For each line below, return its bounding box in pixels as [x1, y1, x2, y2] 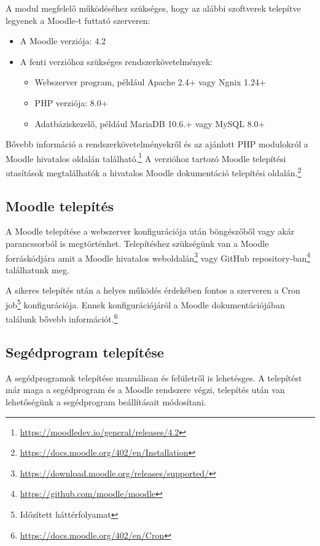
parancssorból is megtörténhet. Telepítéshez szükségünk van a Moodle [6, 237, 269, 250]
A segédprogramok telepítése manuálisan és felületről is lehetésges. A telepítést [6, 371, 302, 384]
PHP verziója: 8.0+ [34, 96, 108, 109]
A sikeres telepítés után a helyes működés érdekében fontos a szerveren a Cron [6, 284, 300, 297]
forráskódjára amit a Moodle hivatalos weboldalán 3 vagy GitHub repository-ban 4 [6, 249, 311, 264]
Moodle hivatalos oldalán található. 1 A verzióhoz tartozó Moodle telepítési [6, 150, 286, 165]
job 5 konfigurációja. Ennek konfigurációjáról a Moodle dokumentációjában [6, 297, 285, 311]
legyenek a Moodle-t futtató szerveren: [6, 14, 150, 26]
